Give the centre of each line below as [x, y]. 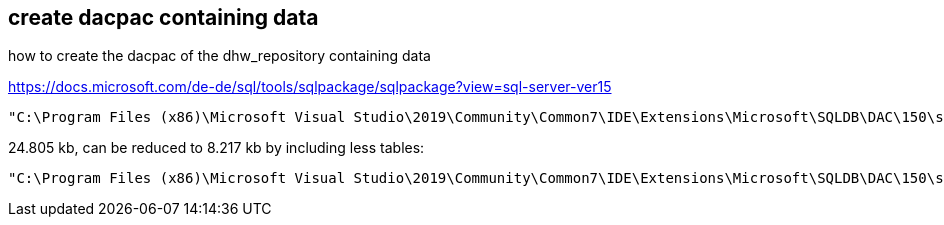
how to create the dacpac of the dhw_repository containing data [219, 56]
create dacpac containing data [163, 17]
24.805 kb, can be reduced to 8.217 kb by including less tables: [216, 148]
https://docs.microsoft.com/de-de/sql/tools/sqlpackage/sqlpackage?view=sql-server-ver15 [310, 87]
